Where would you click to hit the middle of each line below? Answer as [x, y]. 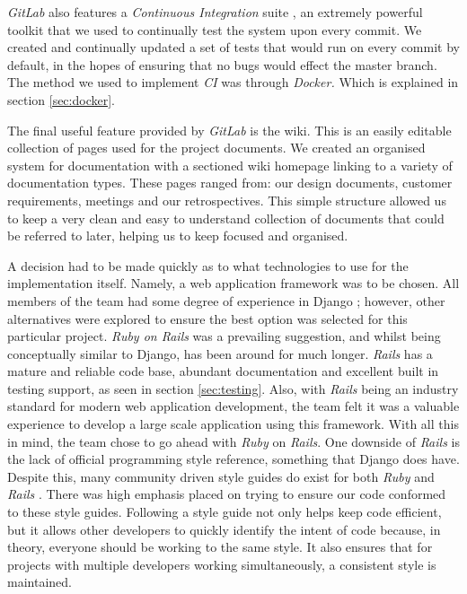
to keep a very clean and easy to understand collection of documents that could [226, 218]
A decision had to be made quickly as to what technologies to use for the [208, 265]
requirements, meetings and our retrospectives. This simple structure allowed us [227, 200]
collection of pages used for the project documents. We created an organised [216, 148]
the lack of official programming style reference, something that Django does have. [233, 459]
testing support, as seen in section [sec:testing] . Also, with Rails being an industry [233, 388]
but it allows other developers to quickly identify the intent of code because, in [224, 529]
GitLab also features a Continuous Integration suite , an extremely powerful [215, 12]
